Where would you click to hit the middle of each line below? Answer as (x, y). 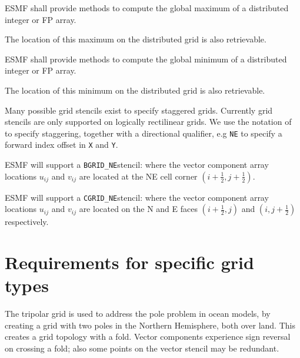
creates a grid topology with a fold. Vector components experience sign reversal (148, 337)
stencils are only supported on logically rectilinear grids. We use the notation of (148, 122)
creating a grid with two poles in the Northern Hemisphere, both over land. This (150, 325)
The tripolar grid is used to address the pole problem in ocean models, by (138, 314)
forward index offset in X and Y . (61, 145)
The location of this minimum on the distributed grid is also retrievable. (135, 90)
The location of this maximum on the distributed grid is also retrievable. (136, 39)
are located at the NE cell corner (138, 176)
